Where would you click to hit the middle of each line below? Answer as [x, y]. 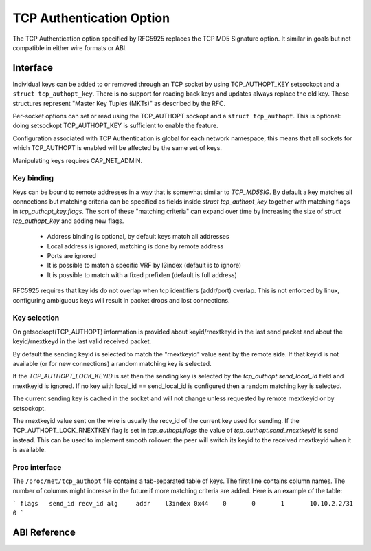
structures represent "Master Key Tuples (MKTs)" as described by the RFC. [119, 103]
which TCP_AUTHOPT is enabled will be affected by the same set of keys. [117, 148]
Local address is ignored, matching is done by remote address [135, 246]
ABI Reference [44, 533]
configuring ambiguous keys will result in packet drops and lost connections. [121, 300]
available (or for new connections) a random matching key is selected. [112, 363]
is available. [29, 450]
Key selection [36, 318]
